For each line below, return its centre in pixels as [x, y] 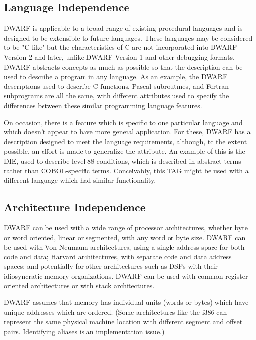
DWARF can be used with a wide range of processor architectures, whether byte [126, 227]
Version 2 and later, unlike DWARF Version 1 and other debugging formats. [119, 57]
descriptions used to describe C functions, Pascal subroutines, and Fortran [117, 86]
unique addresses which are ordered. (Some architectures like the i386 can [116, 312]
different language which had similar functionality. [80, 180]
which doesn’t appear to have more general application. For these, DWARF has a [127, 132]
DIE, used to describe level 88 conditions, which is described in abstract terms [123, 160]
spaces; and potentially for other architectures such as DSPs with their [111, 266]
